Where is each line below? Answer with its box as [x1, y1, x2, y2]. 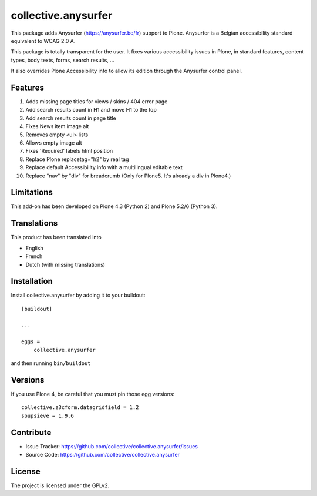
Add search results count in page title [25, 115, 117, 122]
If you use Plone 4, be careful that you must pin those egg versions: [11, 391, 175, 398]
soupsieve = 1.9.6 [21, 412, 75, 419]
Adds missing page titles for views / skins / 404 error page [25, 98, 168, 105]
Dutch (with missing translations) [25, 261, 106, 268]
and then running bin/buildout [11, 360, 91, 367]
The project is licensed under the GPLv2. [11, 482, 110, 489]
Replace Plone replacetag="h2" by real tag [25, 156, 129, 163]
